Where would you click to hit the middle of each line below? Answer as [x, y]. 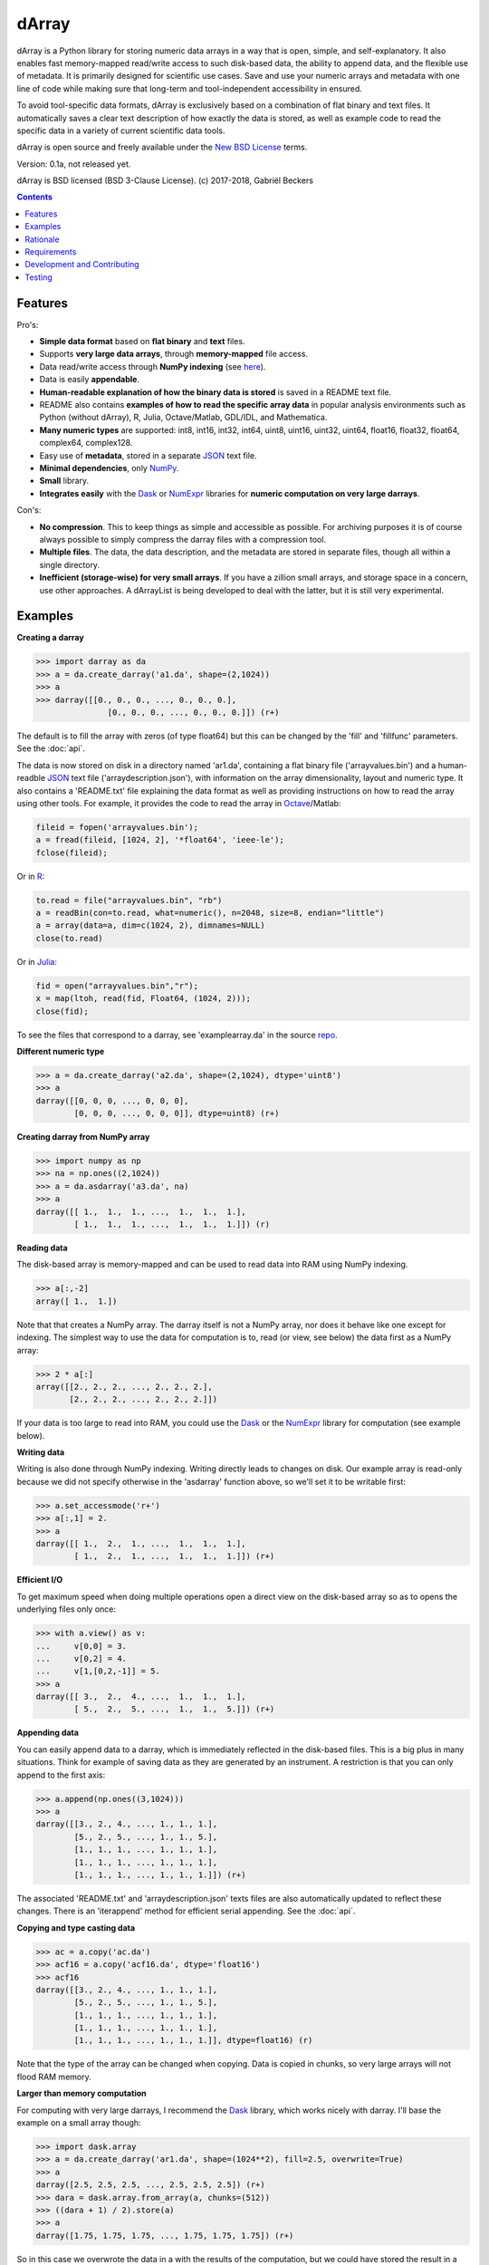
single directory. [69, 564]
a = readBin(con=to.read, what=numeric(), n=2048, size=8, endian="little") [210, 913]
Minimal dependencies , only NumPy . [109, 468]
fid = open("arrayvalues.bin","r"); [117, 986]
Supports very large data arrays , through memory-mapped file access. [173, 354]
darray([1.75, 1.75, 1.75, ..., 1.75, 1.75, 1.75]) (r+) [165, 2235]
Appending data [48, 1733]
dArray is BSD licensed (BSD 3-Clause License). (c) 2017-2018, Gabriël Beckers [165, 180]
